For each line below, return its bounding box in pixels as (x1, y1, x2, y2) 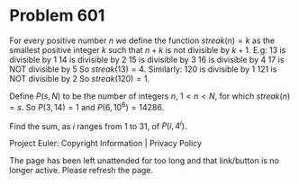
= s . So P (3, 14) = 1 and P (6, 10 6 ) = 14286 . (9, 100, 165, 112)
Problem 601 (9, 5, 105, 26)
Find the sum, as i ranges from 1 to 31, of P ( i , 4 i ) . (9, 118, 187, 131)
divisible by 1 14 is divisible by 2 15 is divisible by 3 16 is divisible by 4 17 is (9, 54, 285, 65)
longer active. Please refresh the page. (9, 165, 154, 176)
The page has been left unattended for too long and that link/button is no (9, 155, 279, 166)
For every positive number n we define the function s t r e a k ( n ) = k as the (9, 35, 276, 46)
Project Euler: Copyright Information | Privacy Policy (9, 138, 203, 149)
